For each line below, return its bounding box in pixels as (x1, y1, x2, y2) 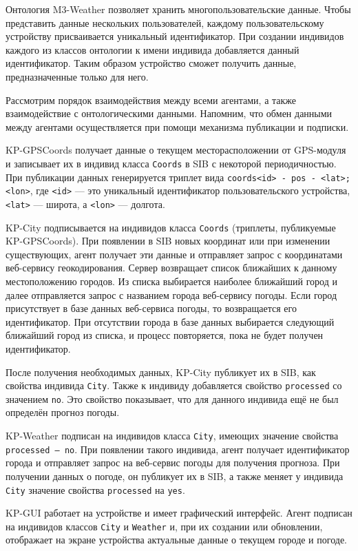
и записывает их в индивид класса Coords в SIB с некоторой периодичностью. (6, 156, 337, 170)
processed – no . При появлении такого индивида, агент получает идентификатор (6, 441, 350, 456)
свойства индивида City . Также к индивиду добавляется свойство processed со (6, 378, 342, 393)
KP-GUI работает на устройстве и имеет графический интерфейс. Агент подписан (6, 506, 352, 520)
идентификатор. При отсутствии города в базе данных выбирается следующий (6, 314, 335, 329)
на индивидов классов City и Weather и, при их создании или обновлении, (6, 519, 323, 533)
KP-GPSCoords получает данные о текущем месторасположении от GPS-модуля (6, 143, 346, 157)
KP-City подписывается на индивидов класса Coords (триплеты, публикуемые (6, 220, 336, 234)
